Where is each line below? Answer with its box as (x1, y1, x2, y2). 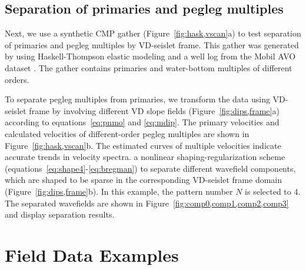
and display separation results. (5, 208, 115, 221)
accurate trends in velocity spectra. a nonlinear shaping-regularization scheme (5, 151, 285, 163)
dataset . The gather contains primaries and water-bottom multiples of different (5, 61, 292, 74)
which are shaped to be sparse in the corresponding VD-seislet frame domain (5, 174, 282, 186)
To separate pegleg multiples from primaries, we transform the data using (5, 93, 270, 105)
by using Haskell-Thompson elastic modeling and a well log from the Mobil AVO (5, 50, 296, 62)
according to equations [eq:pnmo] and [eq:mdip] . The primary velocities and (5, 116, 280, 128)
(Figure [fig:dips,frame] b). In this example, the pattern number (5, 185, 233, 197)
